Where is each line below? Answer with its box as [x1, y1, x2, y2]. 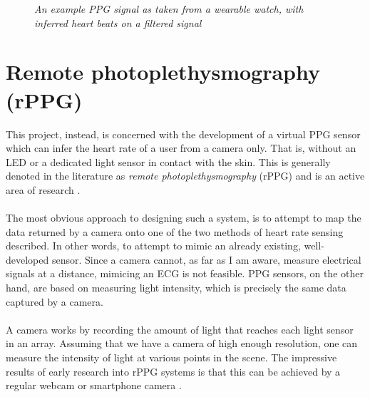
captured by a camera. [6, 294, 103, 309]
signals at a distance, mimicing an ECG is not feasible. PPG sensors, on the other [6, 266, 364, 281]
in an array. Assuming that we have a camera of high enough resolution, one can [6, 336, 358, 351]
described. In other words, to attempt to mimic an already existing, [6, 238, 301, 253]
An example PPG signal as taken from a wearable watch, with [34, 1, 304, 16]
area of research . [6, 182, 81, 197]
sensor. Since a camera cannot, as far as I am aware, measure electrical [51, 252, 361, 267]
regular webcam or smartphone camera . [6, 378, 182, 393]
